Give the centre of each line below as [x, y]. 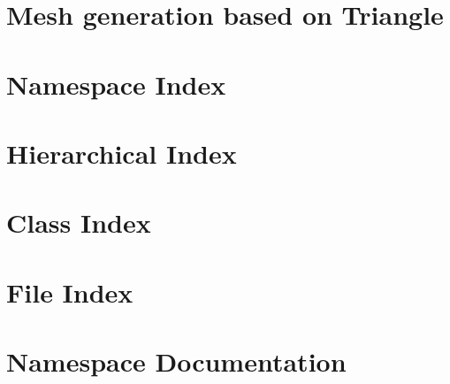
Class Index [79, 223]
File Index [70, 292]
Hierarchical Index [122, 153]
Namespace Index [116, 84]
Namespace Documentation [176, 361]
